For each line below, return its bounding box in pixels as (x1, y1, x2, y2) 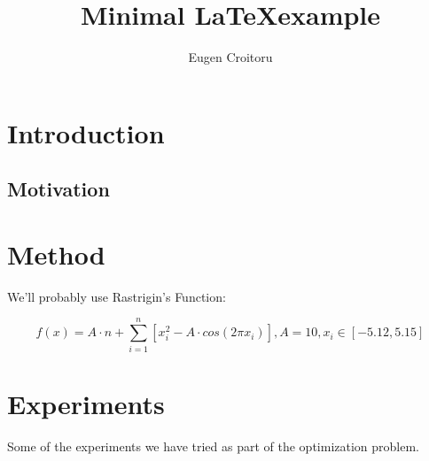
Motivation (7, 175, 110, 203)
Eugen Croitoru (188, 48, 273, 66)
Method (7, 235, 105, 272)
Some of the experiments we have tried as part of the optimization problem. (7, 436, 420, 455)
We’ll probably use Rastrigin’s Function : (7, 287, 226, 305)
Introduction (7, 114, 165, 150)
